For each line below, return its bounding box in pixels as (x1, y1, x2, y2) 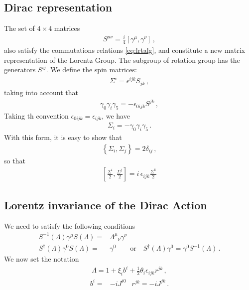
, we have (102, 110, 130, 121)
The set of (4, 23, 35, 33)
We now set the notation (4, 254, 79, 264)
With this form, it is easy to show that (4, 132, 122, 143)
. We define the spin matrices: (46, 64, 137, 75)
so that (4, 155, 25, 165)
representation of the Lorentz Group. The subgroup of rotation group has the (4, 54, 240, 65)
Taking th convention (4, 110, 69, 121)
